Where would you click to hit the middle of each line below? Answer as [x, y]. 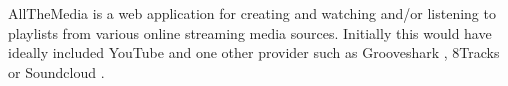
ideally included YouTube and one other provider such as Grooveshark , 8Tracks [254, 52]
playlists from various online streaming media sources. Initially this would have [250, 32]
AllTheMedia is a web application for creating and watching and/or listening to [252, 13]
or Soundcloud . [56, 71]
